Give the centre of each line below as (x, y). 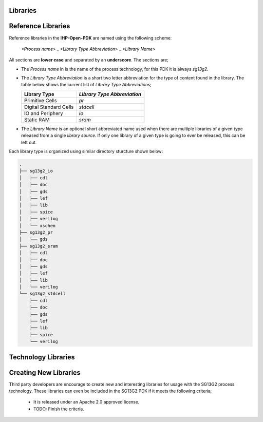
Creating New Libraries (45, 373)
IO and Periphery (44, 113)
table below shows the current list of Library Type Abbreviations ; (86, 85)
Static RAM (37, 119)
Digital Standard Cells (49, 107)
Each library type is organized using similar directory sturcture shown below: (86, 152)
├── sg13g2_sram (39, 246)
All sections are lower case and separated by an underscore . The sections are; (89, 60)
